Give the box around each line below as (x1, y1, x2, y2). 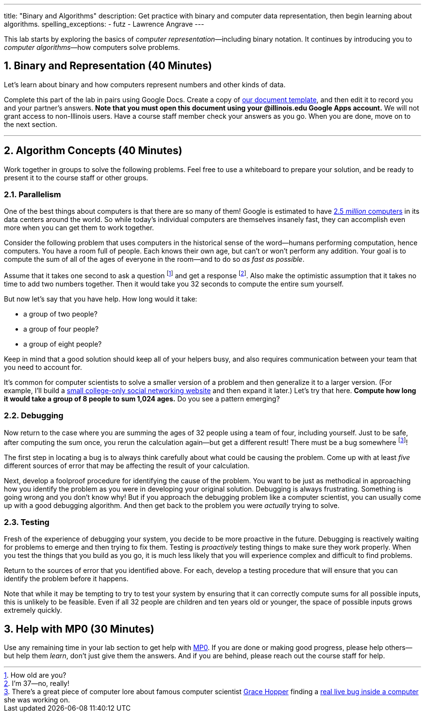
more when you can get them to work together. (4, 223, 154, 232)
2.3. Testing (4, 517, 49, 527)
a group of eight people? (23, 340, 102, 349)
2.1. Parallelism (4, 190, 61, 200)
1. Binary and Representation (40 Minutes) (4, 60, 212, 72)
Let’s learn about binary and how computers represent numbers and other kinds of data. (4, 80, 286, 89)
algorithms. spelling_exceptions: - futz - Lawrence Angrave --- (4, 20, 204, 28)
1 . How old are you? (4, 671, 66, 680)
